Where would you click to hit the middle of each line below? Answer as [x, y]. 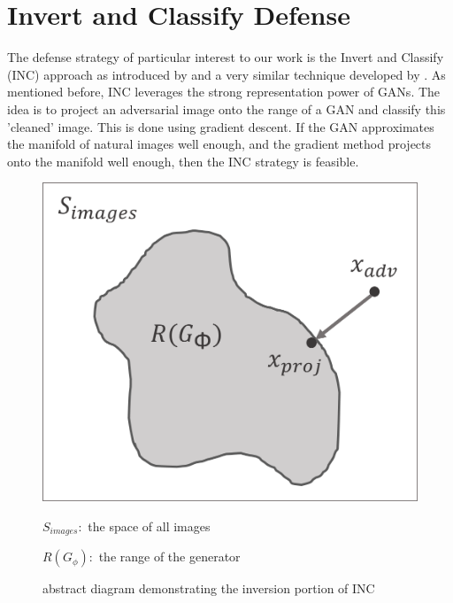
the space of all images [149, 526]
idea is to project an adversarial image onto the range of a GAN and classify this [226, 108]
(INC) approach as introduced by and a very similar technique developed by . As [226, 74]
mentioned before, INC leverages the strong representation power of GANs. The [224, 92]
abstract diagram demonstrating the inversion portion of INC [209, 588]
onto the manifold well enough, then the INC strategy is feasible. [183, 161]
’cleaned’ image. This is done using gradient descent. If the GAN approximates [221, 126]
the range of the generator [169, 557]
